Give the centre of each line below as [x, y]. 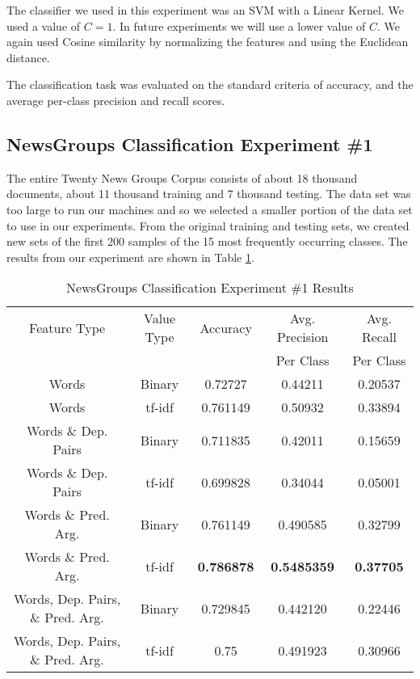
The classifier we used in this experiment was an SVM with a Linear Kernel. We [205, 10]
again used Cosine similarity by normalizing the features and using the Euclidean [208, 42]
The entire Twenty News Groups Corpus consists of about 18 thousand [182, 177]
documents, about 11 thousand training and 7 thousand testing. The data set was [209, 194]
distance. [28, 57]
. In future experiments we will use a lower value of [239, 25]
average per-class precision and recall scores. [116, 100]
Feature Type [67, 327]
